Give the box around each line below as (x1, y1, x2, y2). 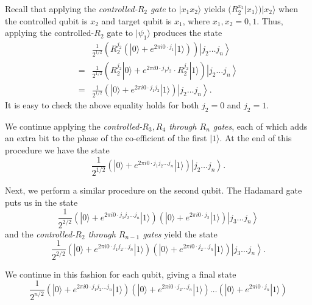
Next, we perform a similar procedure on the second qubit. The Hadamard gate (5, 183, 302, 196)
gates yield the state (143, 227, 218, 240)
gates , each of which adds (213, 119, 308, 132)
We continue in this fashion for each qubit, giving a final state (5, 267, 236, 280)
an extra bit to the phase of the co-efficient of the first (5, 131, 207, 144)
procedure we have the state (5, 143, 110, 156)
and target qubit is (101, 14, 172, 27)
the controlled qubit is (5, 14, 88, 27)
